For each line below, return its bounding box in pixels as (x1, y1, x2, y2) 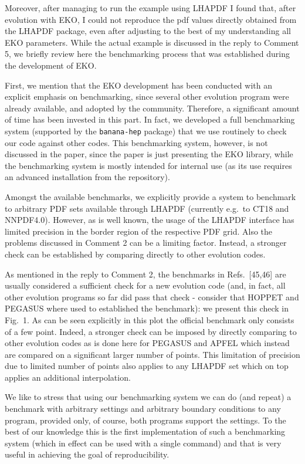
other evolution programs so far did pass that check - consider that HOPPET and (5, 290, 299, 303)
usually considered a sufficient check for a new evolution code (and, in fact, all (5, 279, 286, 292)
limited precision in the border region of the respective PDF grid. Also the (5, 225, 273, 237)
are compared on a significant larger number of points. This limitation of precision (5, 348, 300, 360)
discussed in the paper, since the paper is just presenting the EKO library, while (5, 148, 293, 160)
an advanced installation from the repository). (5, 171, 170, 183)
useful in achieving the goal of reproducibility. (5, 448, 170, 460)
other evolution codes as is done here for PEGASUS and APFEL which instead (5, 337, 290, 349)
